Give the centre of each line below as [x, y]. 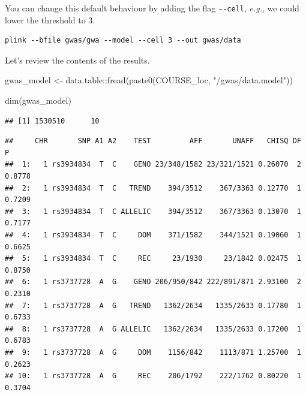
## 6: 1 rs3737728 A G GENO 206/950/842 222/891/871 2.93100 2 [153, 282]
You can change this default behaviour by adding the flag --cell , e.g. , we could [152, 8]
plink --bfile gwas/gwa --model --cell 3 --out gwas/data [123, 40]
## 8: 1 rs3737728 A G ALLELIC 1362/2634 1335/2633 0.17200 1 [153, 329]
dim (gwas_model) [38, 100]
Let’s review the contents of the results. [77, 60]
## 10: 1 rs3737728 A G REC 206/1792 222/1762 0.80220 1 [153, 376]
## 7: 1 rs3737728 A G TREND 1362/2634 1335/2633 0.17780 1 [153, 305]
